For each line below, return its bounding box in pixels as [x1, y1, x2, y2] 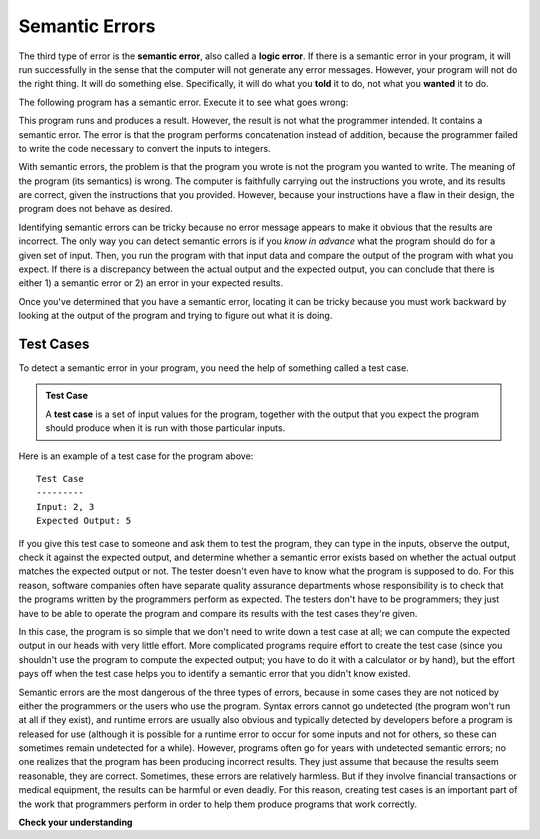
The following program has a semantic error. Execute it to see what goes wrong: [18, 96, 349, 108]
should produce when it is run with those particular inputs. [45, 422, 286, 434]
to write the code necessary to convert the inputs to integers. [18, 142, 271, 154]
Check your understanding [18, 816, 133, 829]
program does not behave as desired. [18, 203, 174, 215]
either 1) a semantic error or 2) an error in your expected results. [18, 277, 284, 289]
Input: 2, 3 [36, 501, 95, 512]
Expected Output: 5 [36, 515, 132, 527]
